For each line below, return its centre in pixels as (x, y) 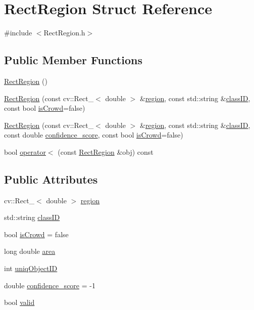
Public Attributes (51, 179)
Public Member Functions (73, 60)
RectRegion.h (64, 33)
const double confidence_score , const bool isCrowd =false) (94, 135)
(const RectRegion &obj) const (106, 151)
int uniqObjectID (31, 268)
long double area (30, 251)
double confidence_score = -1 (50, 285)
